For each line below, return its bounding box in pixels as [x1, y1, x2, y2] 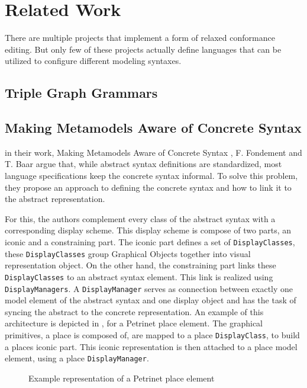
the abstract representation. [5, 193, 105, 205]
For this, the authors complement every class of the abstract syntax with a [5, 212, 276, 225]
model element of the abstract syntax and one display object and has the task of [5, 294, 296, 306]
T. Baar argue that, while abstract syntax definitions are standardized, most [5, 158, 282, 170]
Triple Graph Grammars [5, 84, 158, 102]
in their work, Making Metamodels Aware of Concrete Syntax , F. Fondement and [5, 146, 302, 158]
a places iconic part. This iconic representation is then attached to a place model [5, 340, 298, 352]
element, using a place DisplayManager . [5, 352, 149, 364]
